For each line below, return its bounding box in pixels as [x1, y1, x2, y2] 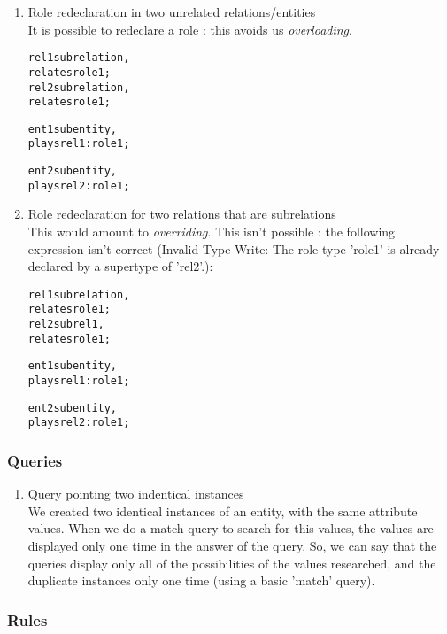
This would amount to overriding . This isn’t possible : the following [27, 222, 396, 241]
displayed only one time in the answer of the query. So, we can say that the [27, 537, 437, 555]
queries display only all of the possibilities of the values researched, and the [27, 553, 436, 572]
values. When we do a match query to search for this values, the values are [27, 519, 434, 537]
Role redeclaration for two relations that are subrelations [27, 205, 336, 223]
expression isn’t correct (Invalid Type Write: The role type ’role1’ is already [27, 239, 440, 258]
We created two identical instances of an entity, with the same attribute [27, 501, 418, 520]
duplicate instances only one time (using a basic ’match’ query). [27, 571, 375, 590]
